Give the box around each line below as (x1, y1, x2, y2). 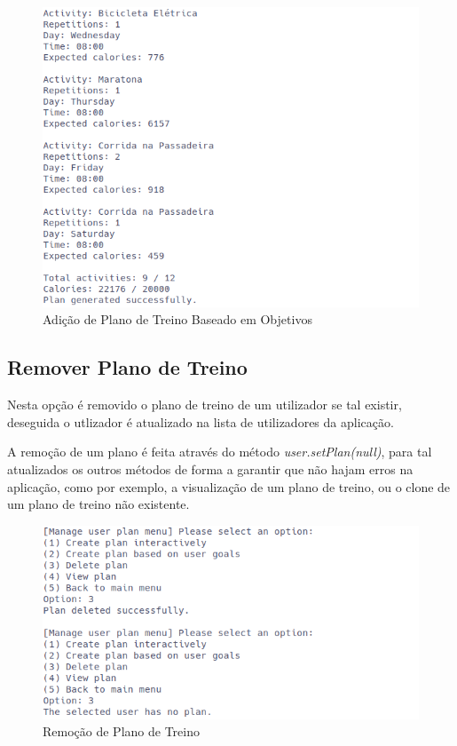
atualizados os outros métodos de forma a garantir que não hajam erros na (7, 459, 414, 478)
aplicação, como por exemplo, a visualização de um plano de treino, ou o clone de (7, 477, 451, 496)
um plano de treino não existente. (7, 495, 190, 513)
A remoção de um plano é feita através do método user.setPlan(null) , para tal (7, 442, 432, 461)
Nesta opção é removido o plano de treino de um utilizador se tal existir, (7, 395, 402, 414)
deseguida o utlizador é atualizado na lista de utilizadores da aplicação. (7, 412, 394, 431)
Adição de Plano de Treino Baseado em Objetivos (43, 310, 312, 329)
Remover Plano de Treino (7, 353, 248, 381)
